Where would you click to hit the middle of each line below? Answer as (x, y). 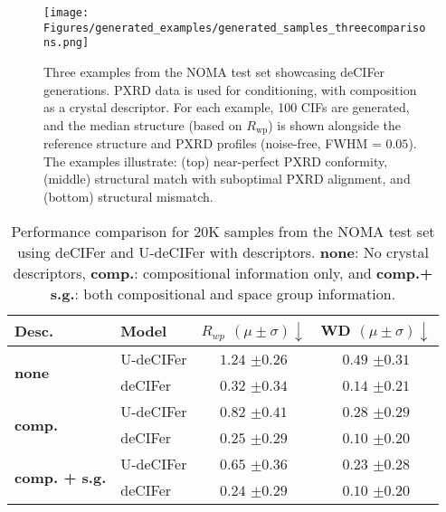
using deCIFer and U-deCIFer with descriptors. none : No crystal (223, 251)
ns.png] (66, 43)
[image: (66, 13)
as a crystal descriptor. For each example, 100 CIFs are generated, (227, 107)
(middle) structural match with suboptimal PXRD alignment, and (227, 179)
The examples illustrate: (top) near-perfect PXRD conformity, (216, 161)
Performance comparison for (100, 231)
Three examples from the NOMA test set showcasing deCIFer (214, 71)
